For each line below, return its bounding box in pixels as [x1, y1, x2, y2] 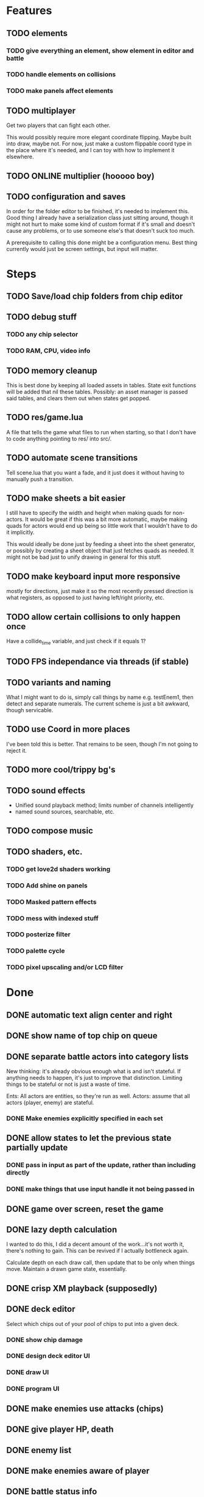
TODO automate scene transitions [6, 453, 138, 463]
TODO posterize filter [6, 930, 71, 939]
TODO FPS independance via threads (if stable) [6, 657, 189, 667]
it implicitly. [6, 529, 35, 536]
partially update [6, 1143, 68, 1153]
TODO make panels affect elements [6, 87, 114, 95]
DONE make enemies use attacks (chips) [6, 1403, 164, 1414]
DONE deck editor [6, 1304, 76, 1314]
